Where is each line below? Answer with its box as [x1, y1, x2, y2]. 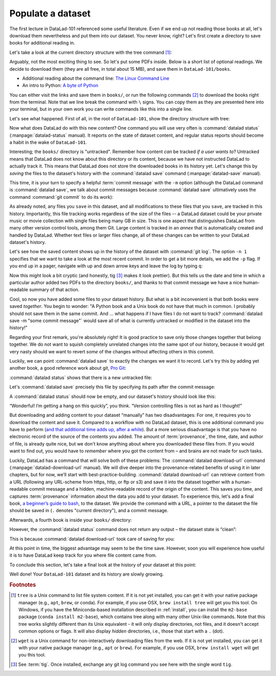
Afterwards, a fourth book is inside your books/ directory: [9, 517, 132, 523]
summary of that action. [29, 287, 80, 293]
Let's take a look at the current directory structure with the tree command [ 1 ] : [9, 49, 172, 55]
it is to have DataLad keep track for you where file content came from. [9, 552, 157, 558]
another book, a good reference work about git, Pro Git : [9, 365, 126, 371]
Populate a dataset [9, 8, 91, 19]
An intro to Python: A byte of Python [22, 82, 99, 89]
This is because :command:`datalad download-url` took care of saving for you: [9, 536, 175, 542]
